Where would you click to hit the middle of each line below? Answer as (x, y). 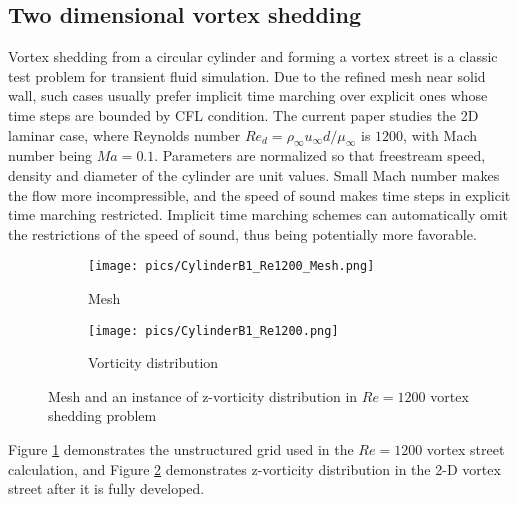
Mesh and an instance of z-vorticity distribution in (203, 395)
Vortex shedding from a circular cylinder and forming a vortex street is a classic (253, 56)
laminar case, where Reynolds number (124, 134)
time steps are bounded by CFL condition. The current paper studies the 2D (243, 114)
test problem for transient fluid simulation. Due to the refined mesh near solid (247, 75)
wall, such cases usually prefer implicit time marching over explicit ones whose (248, 95)
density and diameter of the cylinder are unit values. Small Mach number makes (254, 174)
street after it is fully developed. (106, 488)
